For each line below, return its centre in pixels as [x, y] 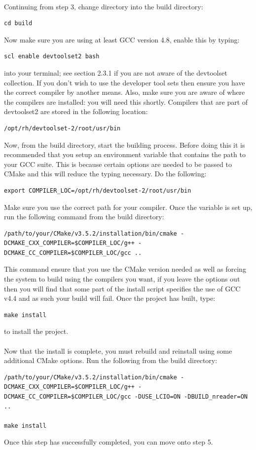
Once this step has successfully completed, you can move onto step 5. [109, 442]
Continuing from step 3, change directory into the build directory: [104, 6]
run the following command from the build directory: [84, 217]
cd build [18, 23]
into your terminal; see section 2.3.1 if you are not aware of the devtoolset [116, 72]
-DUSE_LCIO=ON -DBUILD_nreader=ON [191, 397]
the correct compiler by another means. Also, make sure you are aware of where [125, 92]
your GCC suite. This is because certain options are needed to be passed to [118, 164]
